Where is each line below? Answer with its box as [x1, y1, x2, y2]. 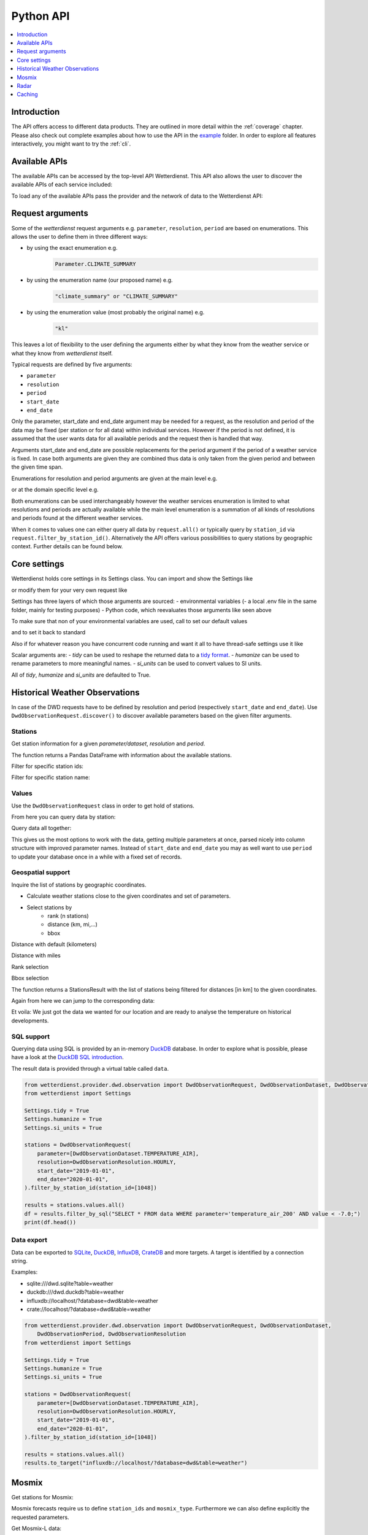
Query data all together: [11, 825, 72, 832]
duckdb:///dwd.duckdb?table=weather [26, 1288, 124, 1296]
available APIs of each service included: [11, 181, 113, 188]
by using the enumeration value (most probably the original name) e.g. [26, 309, 205, 316]
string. [11, 1257, 28, 1265]
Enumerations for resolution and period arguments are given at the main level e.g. [11, 475, 218, 482]
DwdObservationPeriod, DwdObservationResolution [37, 1331, 186, 1338]
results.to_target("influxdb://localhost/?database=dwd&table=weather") [24, 1459, 248, 1467]
